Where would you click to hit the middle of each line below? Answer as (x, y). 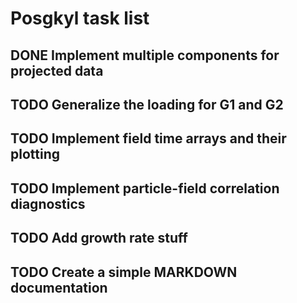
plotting (35, 154)
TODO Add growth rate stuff (99, 238)
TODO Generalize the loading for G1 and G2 (147, 104)
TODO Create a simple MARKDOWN (124, 272)
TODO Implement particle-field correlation (145, 188)
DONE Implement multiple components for (145, 55)
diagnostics (48, 203)
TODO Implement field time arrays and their (148, 138)
